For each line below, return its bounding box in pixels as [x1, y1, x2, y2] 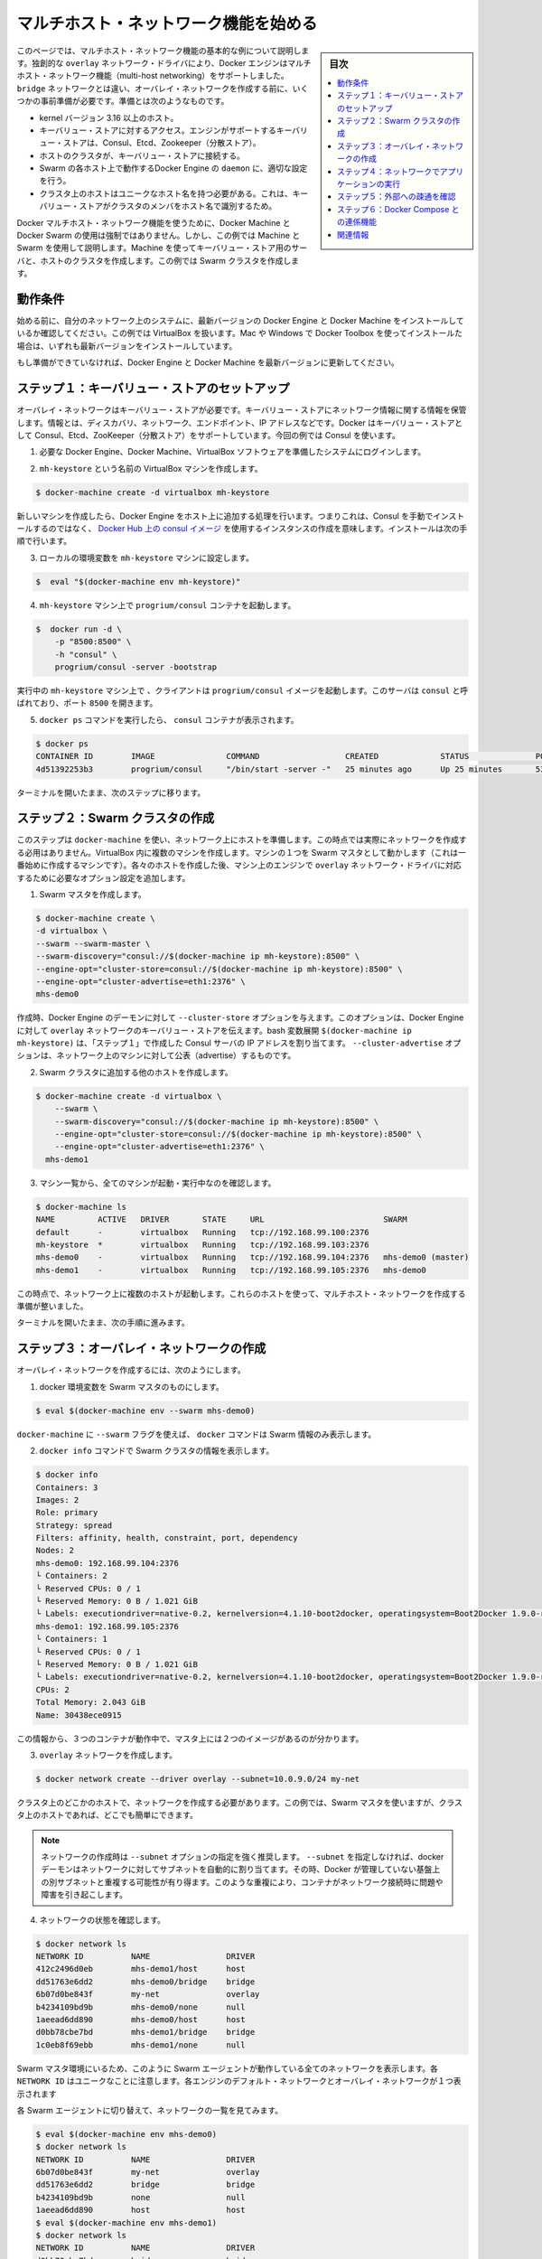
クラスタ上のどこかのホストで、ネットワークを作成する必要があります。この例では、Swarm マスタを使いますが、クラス [16, 1796, 463, 1807]
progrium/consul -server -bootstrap [54, 662, 217, 672]
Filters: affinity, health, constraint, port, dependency [35, 1533, 298, 1543]
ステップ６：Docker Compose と [337, 203, 460, 214]
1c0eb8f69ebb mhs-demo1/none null [35, 2039, 246, 2050]
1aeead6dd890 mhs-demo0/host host [35, 2014, 246, 2024]
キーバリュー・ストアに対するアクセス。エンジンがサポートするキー [39, 125, 293, 136]
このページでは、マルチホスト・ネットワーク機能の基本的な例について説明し [16, 45, 302, 56]
